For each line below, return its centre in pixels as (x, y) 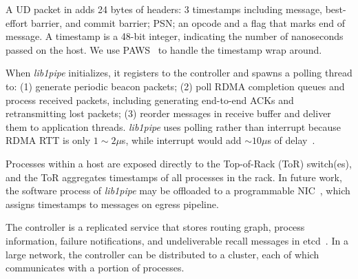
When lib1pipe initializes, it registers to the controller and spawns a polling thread (179, 73)
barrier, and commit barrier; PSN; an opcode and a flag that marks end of (188, 22)
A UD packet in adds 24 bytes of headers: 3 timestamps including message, (164, 9)
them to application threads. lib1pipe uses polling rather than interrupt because (173, 126)
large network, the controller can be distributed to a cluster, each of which (162, 254)
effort (17, 22)
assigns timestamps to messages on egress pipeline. (112, 204)
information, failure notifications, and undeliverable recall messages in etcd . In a (177, 240)
